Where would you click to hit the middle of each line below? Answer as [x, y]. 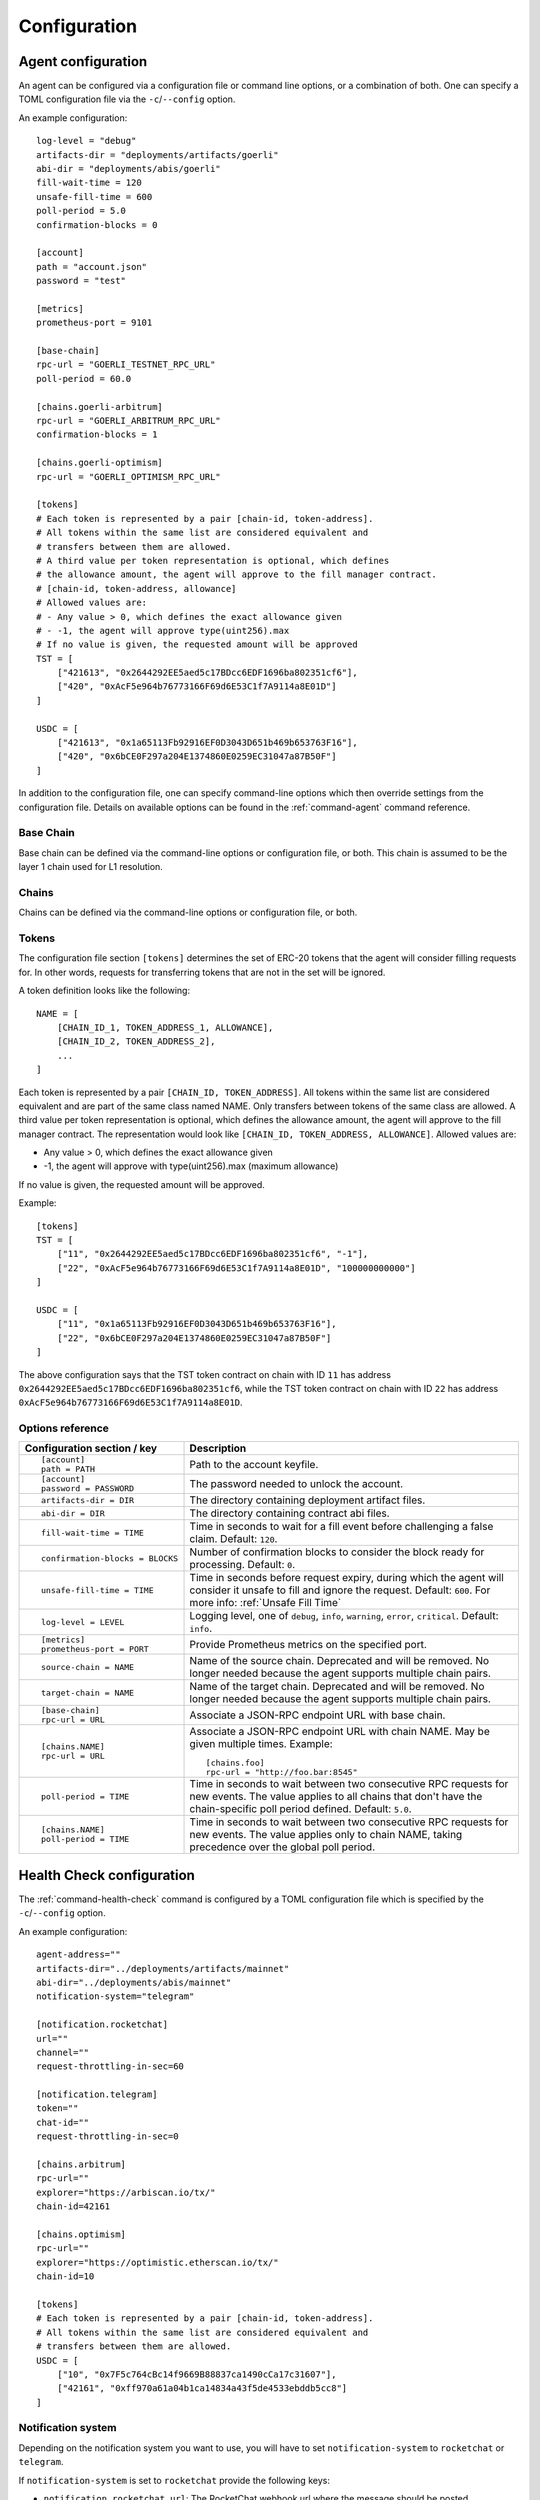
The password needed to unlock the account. [296, 1484]
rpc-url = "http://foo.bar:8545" [281, 1772]
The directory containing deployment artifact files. [307, 1500]
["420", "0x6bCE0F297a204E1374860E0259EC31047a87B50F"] [196, 756]
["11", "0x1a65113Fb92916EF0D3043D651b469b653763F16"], [196, 1324]
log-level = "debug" [86, 141]
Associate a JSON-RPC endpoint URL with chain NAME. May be [339, 1732]
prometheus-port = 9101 [94, 323]
